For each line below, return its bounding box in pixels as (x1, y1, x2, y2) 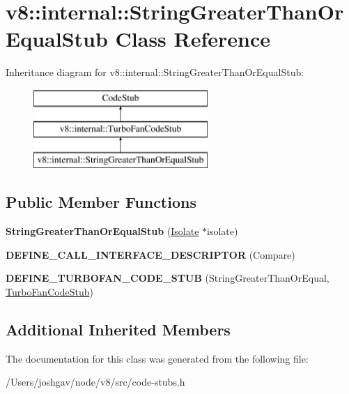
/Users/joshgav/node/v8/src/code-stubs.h (6, 374, 185, 389)
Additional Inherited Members (6, 318, 231, 340)
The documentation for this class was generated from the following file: (6, 351, 309, 365)
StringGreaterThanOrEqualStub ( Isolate (6, 224, 199, 238)
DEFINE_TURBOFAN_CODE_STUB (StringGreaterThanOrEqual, (6, 271, 329, 285)
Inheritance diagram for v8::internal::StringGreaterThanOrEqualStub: (6, 65, 304, 79)
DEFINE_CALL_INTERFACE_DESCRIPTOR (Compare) (6, 247, 295, 262)
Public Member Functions (6, 191, 196, 213)
